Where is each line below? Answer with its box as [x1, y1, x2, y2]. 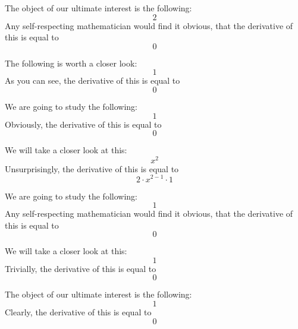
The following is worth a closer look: [5, 56, 137, 69]
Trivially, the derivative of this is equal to [5, 262, 156, 274]
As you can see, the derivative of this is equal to [5, 74, 180, 87]
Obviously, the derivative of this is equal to [5, 118, 162, 130]
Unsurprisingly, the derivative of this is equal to [5, 162, 179, 175]
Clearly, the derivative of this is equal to [5, 306, 152, 318]
